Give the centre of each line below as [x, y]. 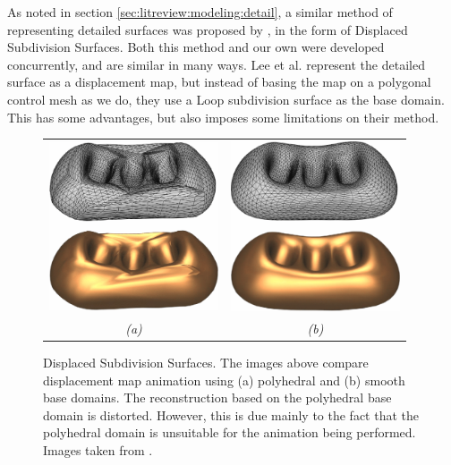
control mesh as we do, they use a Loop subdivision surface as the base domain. [226, 99]
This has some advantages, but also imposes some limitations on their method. [223, 117]
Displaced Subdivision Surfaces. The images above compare [206, 362]
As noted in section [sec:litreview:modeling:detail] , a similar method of [200, 12]
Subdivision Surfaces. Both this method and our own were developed [196, 47]
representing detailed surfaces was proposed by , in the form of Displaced [208, 29]
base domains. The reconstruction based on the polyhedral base [217, 397]
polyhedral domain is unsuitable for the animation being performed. [230, 432]
